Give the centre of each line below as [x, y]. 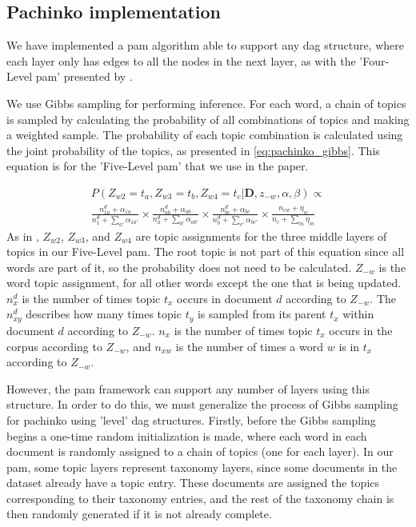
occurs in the [361, 330]
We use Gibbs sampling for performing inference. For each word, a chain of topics [206, 103]
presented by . [98, 76]
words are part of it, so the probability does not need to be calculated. [179, 267]
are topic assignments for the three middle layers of [261, 236]
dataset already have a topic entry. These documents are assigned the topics [193, 483]
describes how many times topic [104, 314]
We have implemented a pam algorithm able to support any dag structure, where [205, 45]
